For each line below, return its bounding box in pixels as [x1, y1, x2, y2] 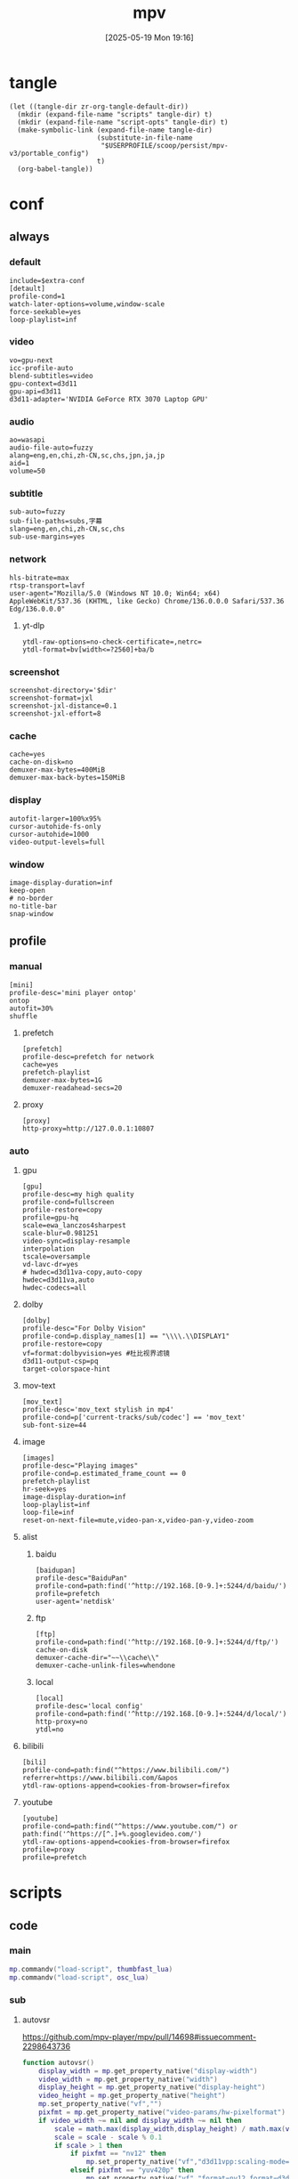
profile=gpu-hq [21, 1213, 79, 1222]
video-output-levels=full [9, 838, 105, 846]
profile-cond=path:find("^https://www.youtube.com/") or [21, 1821, 238, 1831]
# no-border [9, 894, 53, 903]
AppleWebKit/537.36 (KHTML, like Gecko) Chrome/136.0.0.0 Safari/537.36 [9, 596, 285, 605]
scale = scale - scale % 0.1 [54, 2133, 163, 2142]
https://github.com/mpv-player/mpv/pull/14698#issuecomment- [21, 2031, 256, 2042]
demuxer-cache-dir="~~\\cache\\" [35, 1653, 160, 1662]
